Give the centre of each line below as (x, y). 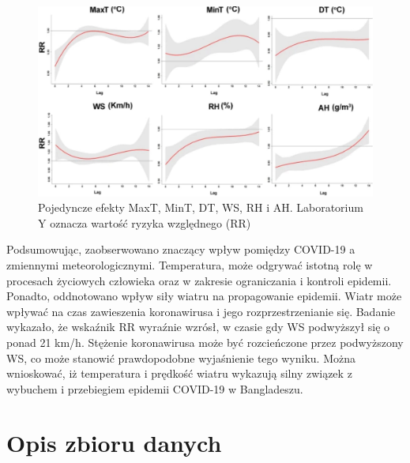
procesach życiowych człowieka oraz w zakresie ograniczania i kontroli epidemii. (199, 280)
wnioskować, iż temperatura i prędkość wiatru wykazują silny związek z (179, 373)
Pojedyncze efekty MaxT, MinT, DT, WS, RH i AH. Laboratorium (201, 207)
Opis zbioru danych (114, 443)
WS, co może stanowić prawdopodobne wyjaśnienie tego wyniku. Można (181, 358)
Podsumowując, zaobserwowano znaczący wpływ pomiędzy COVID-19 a (181, 249)
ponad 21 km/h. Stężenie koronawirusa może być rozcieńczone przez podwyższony (205, 342)
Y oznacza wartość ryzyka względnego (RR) (145, 222)
